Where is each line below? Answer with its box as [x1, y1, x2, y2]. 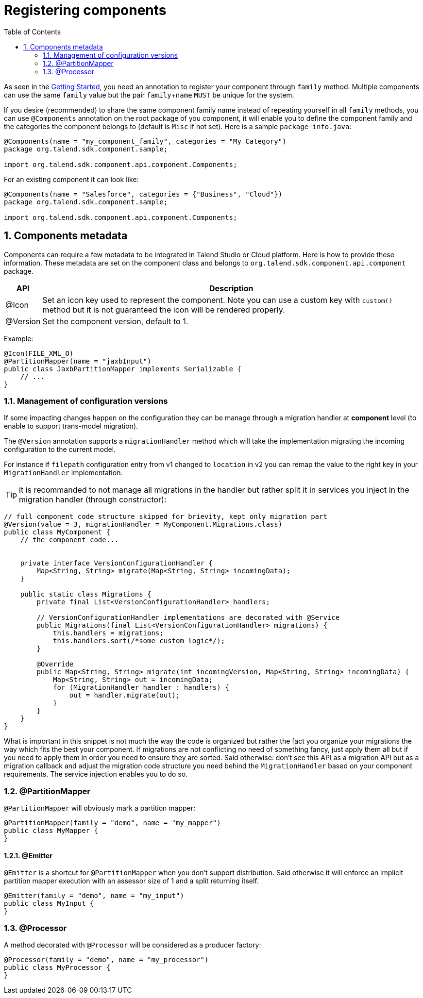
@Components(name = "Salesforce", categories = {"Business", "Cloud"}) [4, 190, 283, 198]
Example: [4, 334, 34, 343]
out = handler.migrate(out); [69, 691, 180, 699]
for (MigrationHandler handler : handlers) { [53, 683, 229, 692]
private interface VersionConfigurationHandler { [20, 559, 213, 567]
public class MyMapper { [4, 827, 98, 835]
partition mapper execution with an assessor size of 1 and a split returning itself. [4, 877, 259, 885]
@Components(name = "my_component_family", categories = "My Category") [4, 137, 287, 145]
